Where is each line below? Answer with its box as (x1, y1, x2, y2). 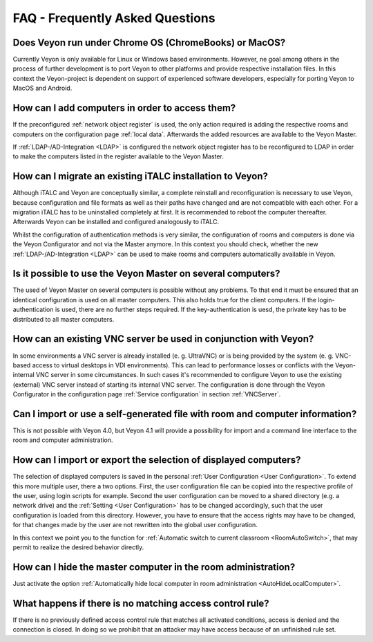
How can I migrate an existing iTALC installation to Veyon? (12, 170, 269, 183)
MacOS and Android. (12, 84, 73, 93)
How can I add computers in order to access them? (12, 102, 236, 114)
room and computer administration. (12, 436, 113, 444)
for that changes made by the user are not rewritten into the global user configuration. (12, 521, 258, 529)
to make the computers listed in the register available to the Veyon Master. (12, 152, 224, 160)
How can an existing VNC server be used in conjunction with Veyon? (12, 333, 314, 345)
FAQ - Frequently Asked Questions (12, 10, 216, 26)
